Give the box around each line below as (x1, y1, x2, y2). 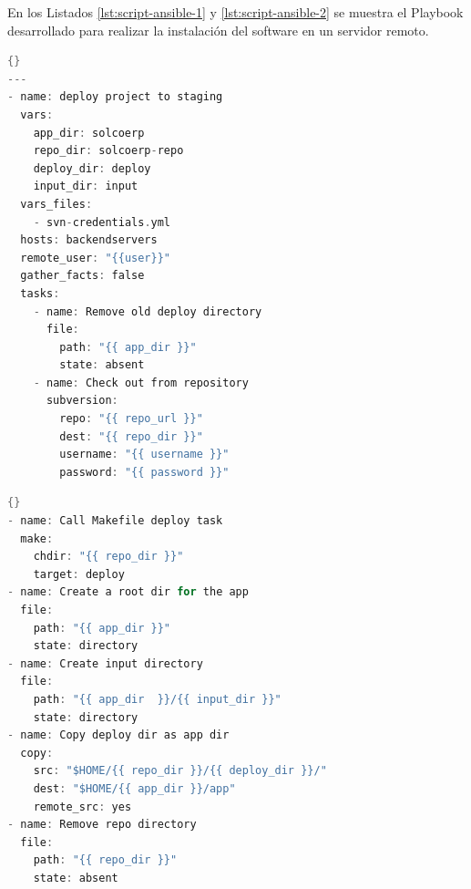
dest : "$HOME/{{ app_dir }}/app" (33, 781, 236, 795)
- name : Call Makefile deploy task (7, 514, 223, 528)
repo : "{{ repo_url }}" (59, 412, 203, 426)
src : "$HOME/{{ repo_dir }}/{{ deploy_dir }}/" (33, 764, 327, 778)
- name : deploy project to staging (7, 90, 223, 104)
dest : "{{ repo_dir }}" (59, 429, 203, 443)
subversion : (46, 394, 118, 408)
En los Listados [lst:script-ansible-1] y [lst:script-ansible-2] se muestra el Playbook (7, 3, 464, 21)
